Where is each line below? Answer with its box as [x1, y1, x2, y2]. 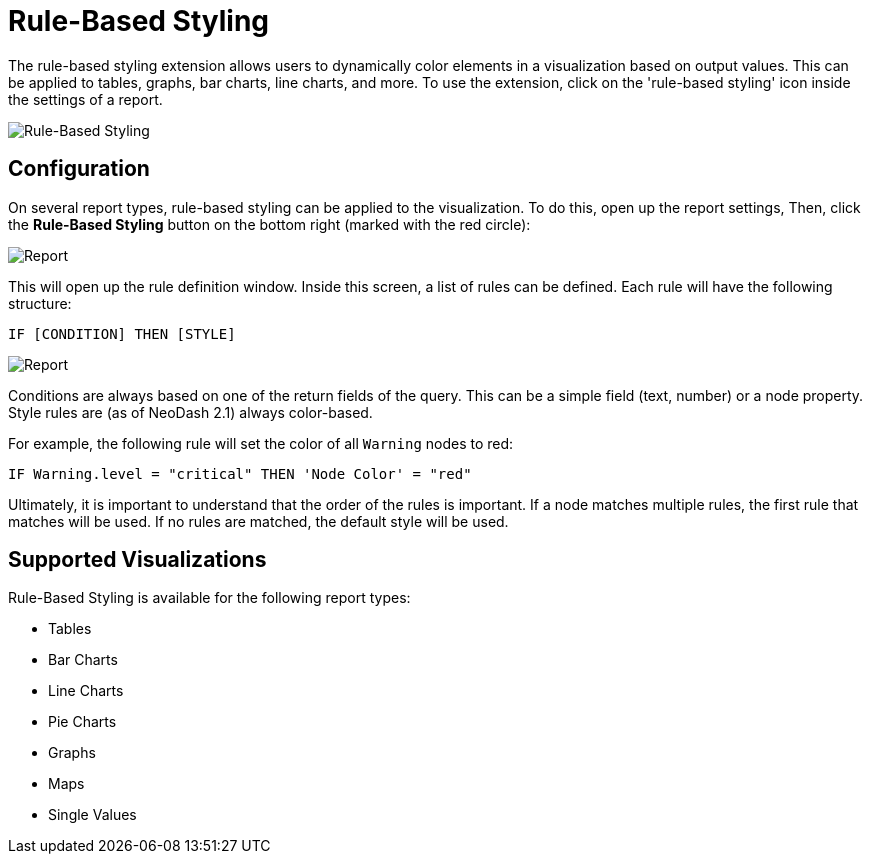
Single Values [48, 806, 137, 824]
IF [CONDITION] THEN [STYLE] [8, 325, 236, 342]
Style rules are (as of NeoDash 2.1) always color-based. [8, 403, 373, 421]
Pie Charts [48, 713, 117, 731]
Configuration [8, 156, 150, 182]
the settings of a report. [8, 90, 163, 108]
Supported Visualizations [8, 547, 267, 573]
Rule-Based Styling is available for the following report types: [8, 589, 411, 607]
